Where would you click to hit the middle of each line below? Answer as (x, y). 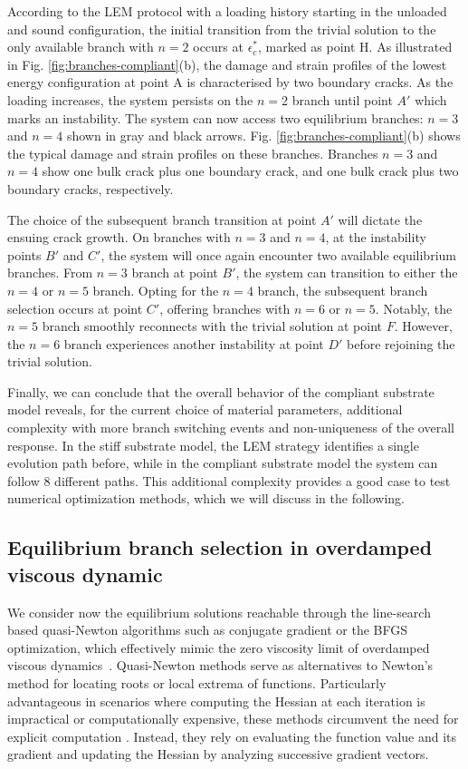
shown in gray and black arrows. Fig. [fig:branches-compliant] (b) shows (263, 136)
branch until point (342, 99)
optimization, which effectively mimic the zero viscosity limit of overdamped (219, 647)
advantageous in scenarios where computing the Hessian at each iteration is (216, 701)
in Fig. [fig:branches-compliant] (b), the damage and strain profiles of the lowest (227, 64)
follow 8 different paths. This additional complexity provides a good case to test (229, 480)
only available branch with (81, 47)
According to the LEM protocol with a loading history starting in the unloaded (227, 11)
